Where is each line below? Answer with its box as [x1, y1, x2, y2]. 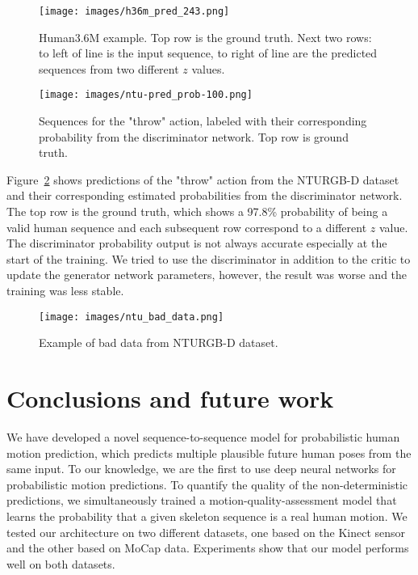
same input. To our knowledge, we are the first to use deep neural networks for [6, 460, 396, 477]
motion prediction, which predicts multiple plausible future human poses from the [6, 444, 412, 461]
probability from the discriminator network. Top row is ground [39, 128, 349, 145]
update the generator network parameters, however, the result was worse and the [6, 266, 408, 283]
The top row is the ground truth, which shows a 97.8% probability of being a [6, 203, 388, 220]
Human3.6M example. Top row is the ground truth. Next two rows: [39, 28, 372, 45]
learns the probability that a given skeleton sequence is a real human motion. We [6, 507, 408, 524]
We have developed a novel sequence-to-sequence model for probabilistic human [6, 429, 400, 445]
